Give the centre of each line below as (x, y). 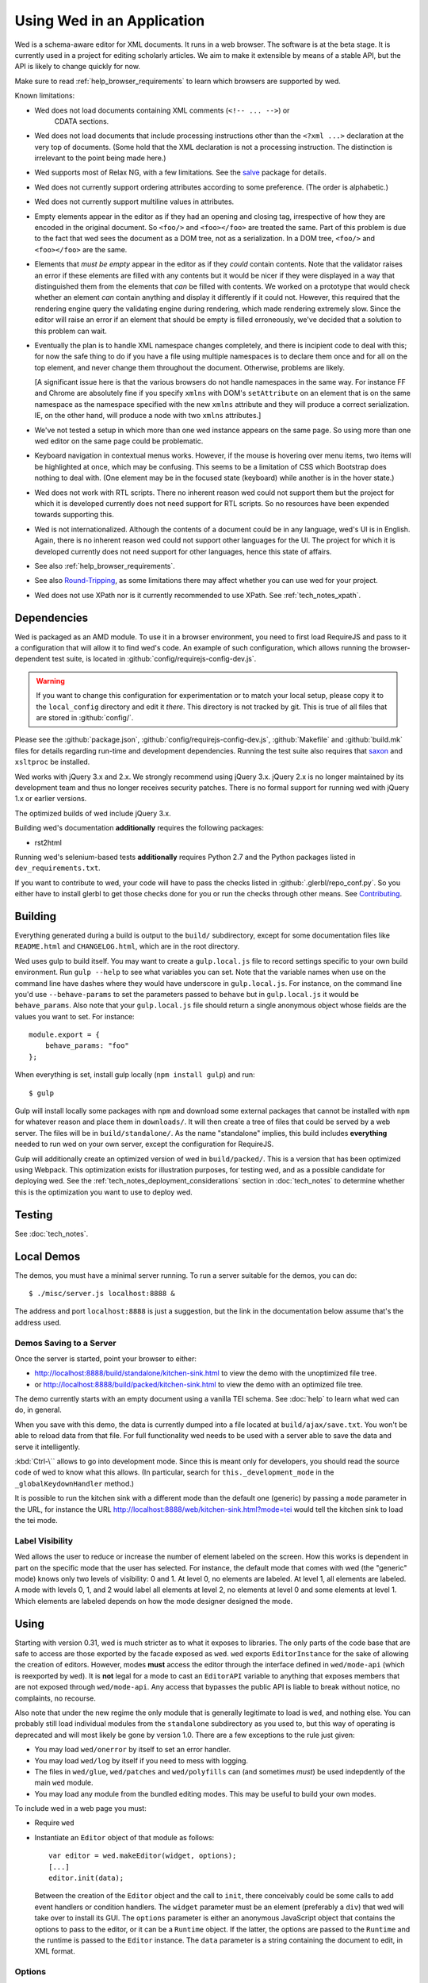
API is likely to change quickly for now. (77, 67)
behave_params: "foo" (87, 1046)
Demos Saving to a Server (65, 1343)
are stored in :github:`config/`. (85, 717)
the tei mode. (36, 1520)
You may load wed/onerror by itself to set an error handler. (133, 1750)
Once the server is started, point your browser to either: (106, 1358)
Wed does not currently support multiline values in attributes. (134, 201)
